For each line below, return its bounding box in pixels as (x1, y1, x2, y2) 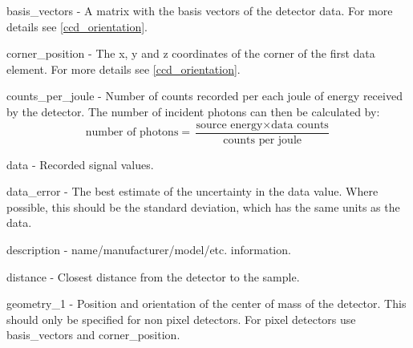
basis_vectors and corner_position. (6, 326, 180, 343)
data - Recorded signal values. (6, 156, 154, 172)
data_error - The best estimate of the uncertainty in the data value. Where (6, 183, 379, 200)
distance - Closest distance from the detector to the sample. (6, 268, 300, 285)
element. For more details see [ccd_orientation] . (6, 60, 241, 77)
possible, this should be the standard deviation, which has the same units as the (6, 198, 400, 215)
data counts (271, 119, 329, 131)
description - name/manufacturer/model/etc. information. (6, 241, 291, 257)
